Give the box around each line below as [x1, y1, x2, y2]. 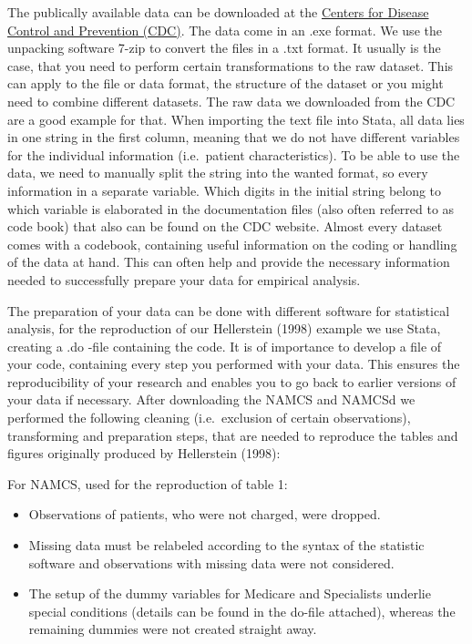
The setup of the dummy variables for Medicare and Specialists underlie [28, 584, 431, 603]
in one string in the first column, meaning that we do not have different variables [7, 128, 460, 147]
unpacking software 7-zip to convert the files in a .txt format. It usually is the [7, 38, 441, 57]
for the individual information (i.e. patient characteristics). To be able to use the [7, 145, 460, 164]
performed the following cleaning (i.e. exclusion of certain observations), [7, 408, 411, 427]
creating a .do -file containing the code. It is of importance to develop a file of [7, 336, 442, 355]
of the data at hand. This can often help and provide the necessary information [7, 252, 450, 271]
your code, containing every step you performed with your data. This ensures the [7, 354, 460, 373]
